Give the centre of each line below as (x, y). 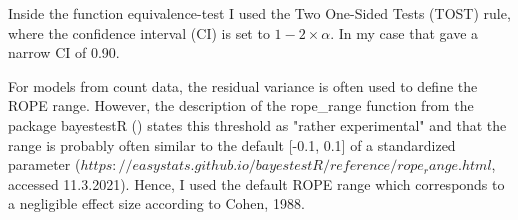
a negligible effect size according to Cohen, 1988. (156, 203)
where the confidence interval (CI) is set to (139, 32)
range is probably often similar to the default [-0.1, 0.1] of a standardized (232, 144)
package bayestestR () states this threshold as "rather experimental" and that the (257, 124)
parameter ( (44, 164)
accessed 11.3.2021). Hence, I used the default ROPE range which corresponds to (256, 183)
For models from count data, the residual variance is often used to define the (243, 85)
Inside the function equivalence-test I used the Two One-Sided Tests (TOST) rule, (259, 13)
